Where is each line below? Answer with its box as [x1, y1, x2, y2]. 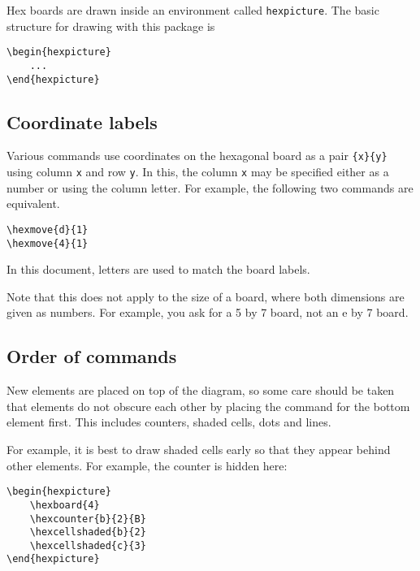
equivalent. [6, 195, 60, 212]
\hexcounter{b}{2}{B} [29, 513, 146, 525]
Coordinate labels [6, 109, 158, 134]
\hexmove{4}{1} [6, 237, 89, 249]
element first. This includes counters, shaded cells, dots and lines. [6, 413, 331, 430]
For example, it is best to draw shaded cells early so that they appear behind [6, 441, 391, 457]
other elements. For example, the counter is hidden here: [6, 456, 288, 474]
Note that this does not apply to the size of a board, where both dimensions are [6, 288, 405, 305]
